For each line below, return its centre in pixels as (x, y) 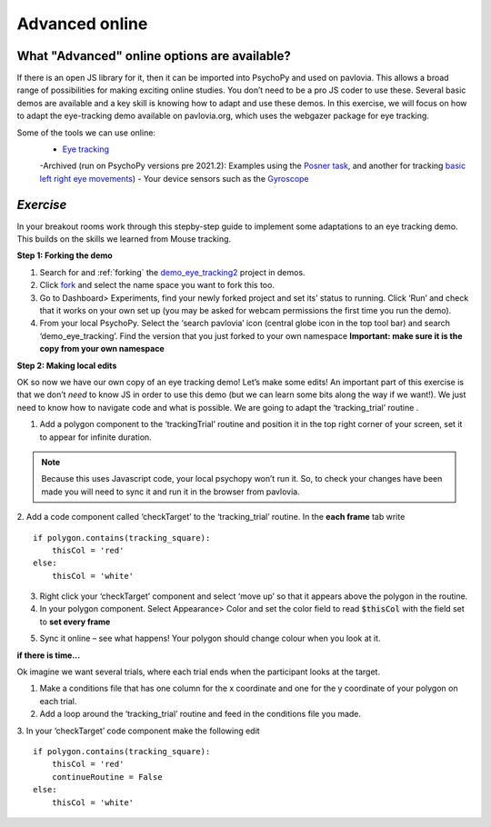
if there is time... (49, 655)
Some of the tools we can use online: (86, 133)
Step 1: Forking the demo (65, 255)
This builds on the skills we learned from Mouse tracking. (124, 239)
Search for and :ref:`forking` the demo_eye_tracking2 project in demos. (172, 272)
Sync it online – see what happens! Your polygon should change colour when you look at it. (210, 638)
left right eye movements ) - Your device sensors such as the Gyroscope (174, 178)
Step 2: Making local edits (67, 365)
